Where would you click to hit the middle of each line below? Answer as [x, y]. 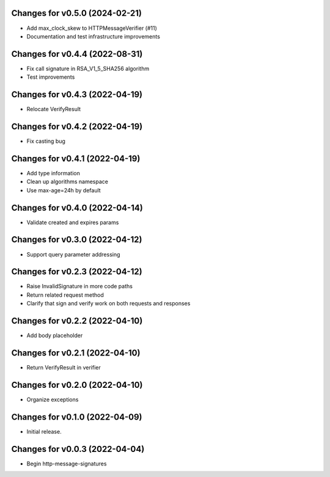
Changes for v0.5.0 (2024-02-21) [77, 13]
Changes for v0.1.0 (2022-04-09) [77, 417]
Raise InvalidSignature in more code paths [79, 286]
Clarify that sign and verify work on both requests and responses [108, 304]
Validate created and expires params [73, 222]
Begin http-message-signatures [67, 464]
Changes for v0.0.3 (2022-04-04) [78, 449]
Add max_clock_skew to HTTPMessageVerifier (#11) [92, 28]
